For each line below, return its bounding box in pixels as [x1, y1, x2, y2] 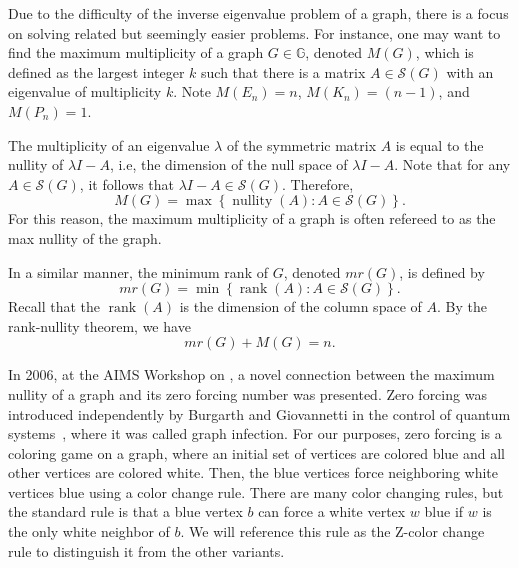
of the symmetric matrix [226, 134, 377, 155]
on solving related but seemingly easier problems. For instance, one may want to [8, 22, 501, 43]
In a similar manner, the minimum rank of [8, 261, 268, 282]
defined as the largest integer [8, 61, 185, 82]
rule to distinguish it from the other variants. [8, 540, 285, 561]
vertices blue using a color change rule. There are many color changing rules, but [8, 481, 504, 502]
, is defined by [399, 261, 485, 282]
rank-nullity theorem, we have [8, 315, 191, 336]
